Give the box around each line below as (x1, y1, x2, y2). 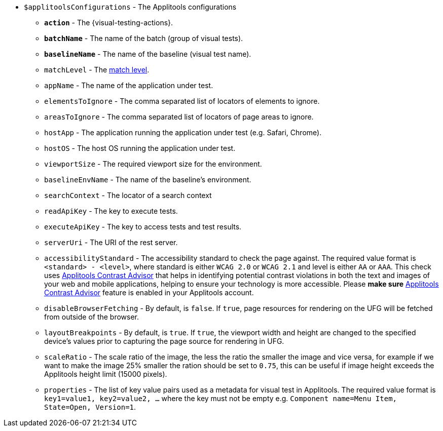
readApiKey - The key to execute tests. (44, 207, 178, 215)
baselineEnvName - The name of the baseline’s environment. (44, 175, 251, 184)
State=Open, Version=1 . (44, 403, 136, 411)
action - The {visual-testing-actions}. (44, 18, 173, 27)
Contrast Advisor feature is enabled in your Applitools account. (44, 288, 254, 297)
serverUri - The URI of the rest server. (44, 238, 178, 247)
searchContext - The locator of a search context (44, 191, 212, 200)
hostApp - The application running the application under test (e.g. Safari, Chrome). (44, 128, 322, 137)
